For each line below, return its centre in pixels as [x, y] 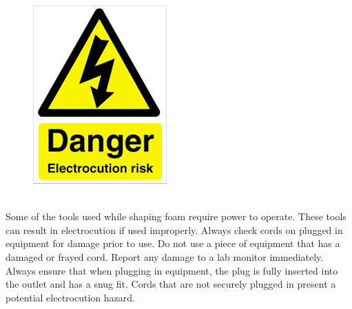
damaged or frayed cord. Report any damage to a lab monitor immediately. [165, 256]
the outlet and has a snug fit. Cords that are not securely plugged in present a [171, 284]
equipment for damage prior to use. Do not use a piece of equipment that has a [173, 243]
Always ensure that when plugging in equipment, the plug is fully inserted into [172, 270]
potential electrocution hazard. [70, 297]
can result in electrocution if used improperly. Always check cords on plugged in [174, 230]
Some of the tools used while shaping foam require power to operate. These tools [176, 216]
